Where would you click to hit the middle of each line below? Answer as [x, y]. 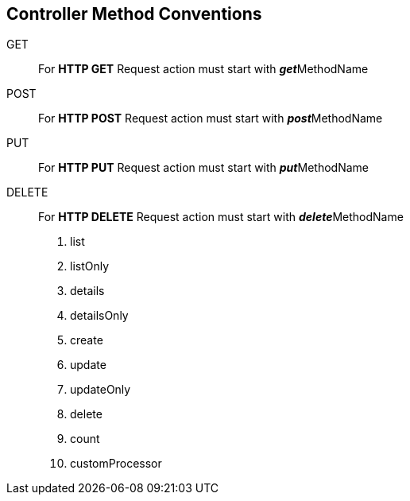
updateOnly [101, 390]
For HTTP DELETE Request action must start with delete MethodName [221, 217]
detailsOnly [99, 316]
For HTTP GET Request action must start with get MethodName [203, 69]
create [87, 340]
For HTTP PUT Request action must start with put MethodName [203, 168]
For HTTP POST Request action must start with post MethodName [211, 118]
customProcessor [116, 464]
